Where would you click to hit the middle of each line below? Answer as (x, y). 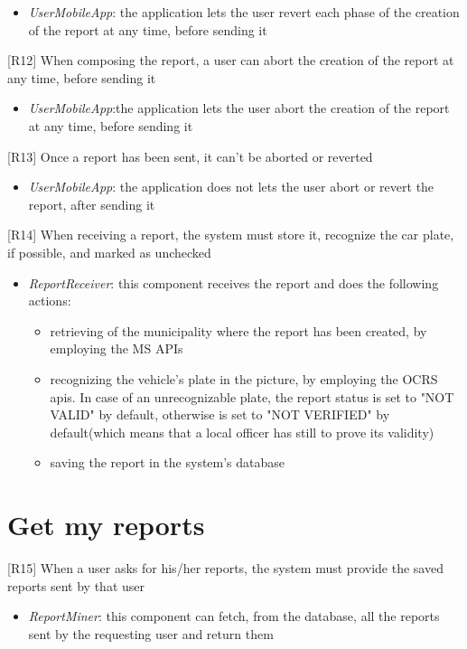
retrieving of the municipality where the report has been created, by (238, 330)
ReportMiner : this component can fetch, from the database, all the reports (234, 616)
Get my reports (106, 525)
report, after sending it (92, 204)
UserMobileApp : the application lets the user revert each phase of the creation (244, 12)
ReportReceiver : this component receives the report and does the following (233, 282)
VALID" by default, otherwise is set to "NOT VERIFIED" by (220, 414)
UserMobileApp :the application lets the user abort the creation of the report (239, 108)
